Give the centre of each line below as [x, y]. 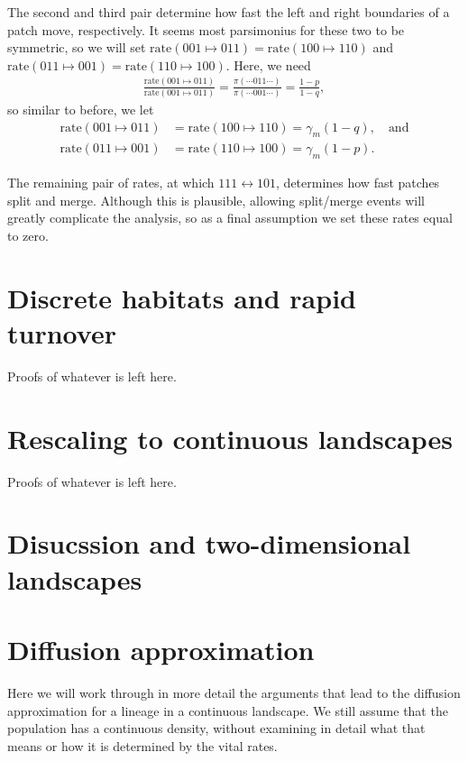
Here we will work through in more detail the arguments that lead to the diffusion [234, 692]
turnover [62, 333]
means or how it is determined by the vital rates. [142, 745]
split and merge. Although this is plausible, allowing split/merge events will [216, 200]
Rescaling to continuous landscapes [230, 438]
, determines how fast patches [358, 183]
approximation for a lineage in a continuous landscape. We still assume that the [228, 710]
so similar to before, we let [81, 110]
